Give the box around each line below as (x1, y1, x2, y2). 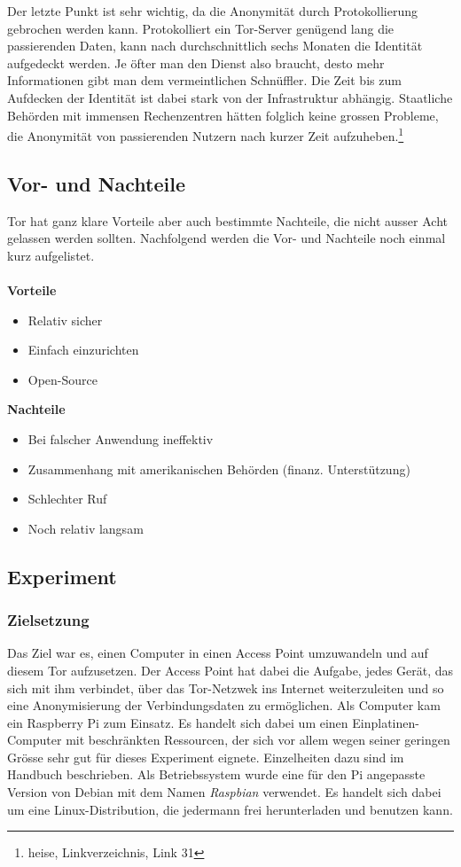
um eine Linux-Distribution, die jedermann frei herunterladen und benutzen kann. (7, 800, 453, 818)
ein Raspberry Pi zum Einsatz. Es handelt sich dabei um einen (7, 713, 348, 731)
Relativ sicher (27, 310, 103, 329)
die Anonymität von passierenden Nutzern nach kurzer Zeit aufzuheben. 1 (7, 124, 404, 144)
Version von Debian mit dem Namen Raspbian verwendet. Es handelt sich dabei (7, 783, 441, 801)
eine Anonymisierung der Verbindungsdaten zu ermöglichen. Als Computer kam (7, 696, 441, 715)
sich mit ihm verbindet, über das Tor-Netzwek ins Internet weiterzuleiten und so (7, 678, 444, 697)
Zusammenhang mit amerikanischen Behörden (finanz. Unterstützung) (27, 459, 410, 478)
